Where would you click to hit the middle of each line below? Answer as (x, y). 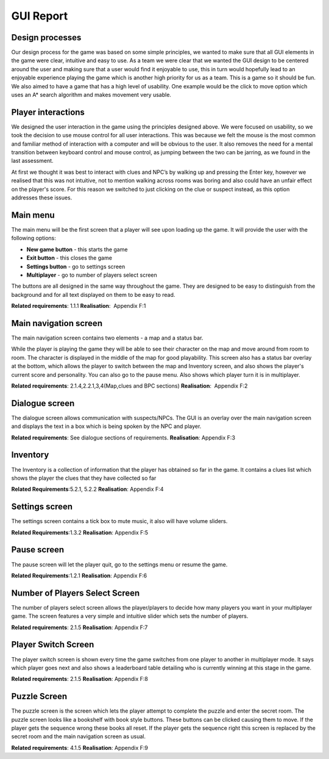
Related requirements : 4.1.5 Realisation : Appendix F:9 (80, 747)
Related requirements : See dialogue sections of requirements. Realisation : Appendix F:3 (123, 437)
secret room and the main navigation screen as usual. (79, 736)
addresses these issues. (42, 198)
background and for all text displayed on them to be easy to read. (93, 294)
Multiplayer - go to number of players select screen (92, 275)
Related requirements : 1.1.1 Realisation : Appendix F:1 (79, 306)
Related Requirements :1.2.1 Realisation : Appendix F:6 (79, 575)
